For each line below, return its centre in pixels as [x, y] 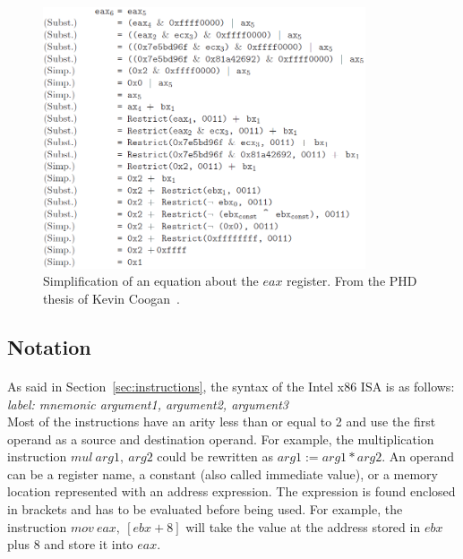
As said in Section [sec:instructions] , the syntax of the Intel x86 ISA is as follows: [231, 386]
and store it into [89, 544]
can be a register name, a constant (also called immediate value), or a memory [223, 473]
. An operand [418, 456]
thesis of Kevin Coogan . [112, 298]
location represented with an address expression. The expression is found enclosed [231, 491]
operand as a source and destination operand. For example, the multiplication [221, 439]
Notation [49, 346]
